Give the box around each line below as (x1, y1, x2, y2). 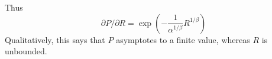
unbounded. (5, 45, 47, 57)
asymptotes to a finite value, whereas (116, 33, 250, 45)
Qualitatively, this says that (5, 33, 105, 45)
